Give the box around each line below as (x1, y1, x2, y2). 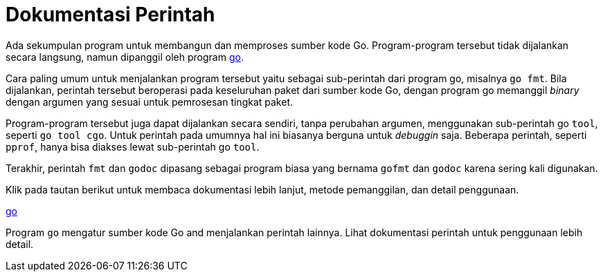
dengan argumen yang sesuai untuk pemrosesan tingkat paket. (6, 95, 294, 108)
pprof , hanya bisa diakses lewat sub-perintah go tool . (6, 140, 260, 153)
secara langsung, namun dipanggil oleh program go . (6, 50, 244, 63)
